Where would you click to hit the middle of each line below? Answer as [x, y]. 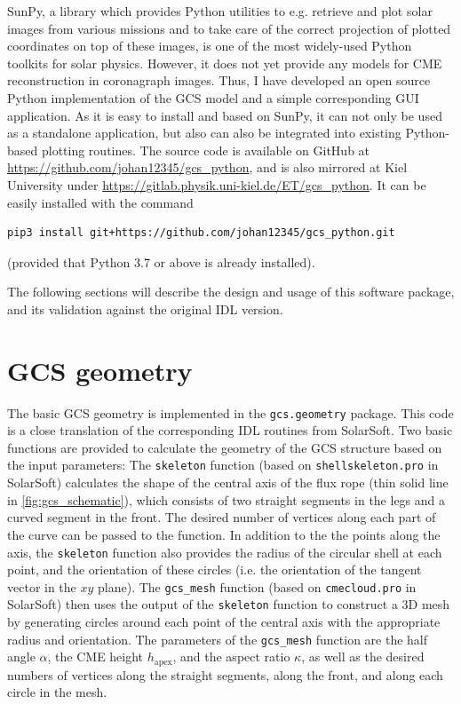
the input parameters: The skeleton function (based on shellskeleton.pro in [223, 465]
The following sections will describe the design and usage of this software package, [231, 292]
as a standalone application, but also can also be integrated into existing [204, 133]
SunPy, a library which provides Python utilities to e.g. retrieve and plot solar [220, 11]
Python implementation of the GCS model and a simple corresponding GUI [213, 97]
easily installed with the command [100, 202]
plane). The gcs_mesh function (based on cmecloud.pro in [257, 586]
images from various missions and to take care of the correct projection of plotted [229, 28]
